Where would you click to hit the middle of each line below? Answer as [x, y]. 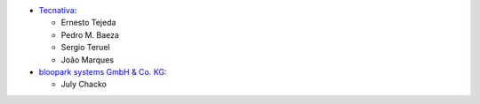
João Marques [88, 59]
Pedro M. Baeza [90, 34]
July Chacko [84, 85]
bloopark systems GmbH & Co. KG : [103, 71]
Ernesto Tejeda [88, 23]
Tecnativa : [58, 10]
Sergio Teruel [85, 48]
